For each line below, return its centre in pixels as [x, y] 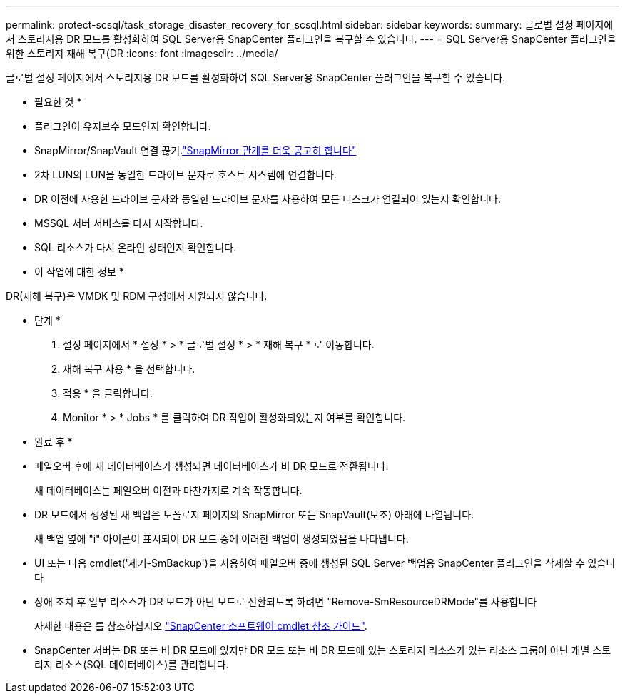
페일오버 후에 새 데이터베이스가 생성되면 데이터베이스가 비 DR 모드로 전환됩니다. [212, 466]
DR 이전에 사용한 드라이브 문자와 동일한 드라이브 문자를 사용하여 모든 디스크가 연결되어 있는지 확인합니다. [268, 199]
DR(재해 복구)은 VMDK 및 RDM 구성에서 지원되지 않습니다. [137, 296]
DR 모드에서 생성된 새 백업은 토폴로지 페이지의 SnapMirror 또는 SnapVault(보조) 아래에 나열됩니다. [254, 514]
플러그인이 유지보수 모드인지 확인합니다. [123, 126]
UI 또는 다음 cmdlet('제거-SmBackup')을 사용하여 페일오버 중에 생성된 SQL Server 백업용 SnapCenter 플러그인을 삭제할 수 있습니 [325, 563]
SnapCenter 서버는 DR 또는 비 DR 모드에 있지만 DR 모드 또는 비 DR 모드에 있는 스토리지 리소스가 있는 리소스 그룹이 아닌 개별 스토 [323, 650]
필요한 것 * [58, 102]
